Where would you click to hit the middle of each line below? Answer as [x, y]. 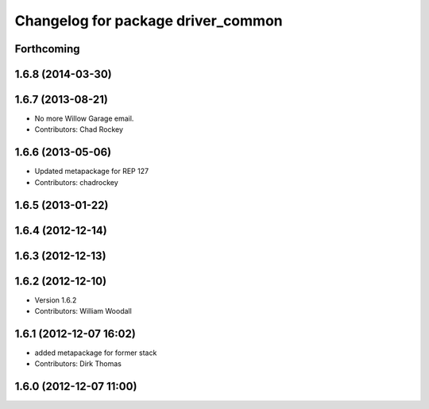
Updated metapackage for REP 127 [92, 172]
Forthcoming [47, 49]
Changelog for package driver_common [149, 21]
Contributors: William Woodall [83, 311]
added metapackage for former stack [96, 353]
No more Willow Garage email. [84, 118]
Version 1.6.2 [56, 300]
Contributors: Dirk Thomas [78, 364]
